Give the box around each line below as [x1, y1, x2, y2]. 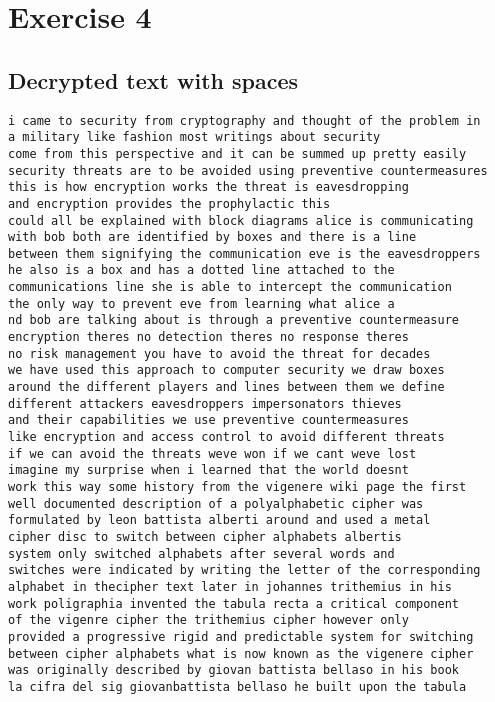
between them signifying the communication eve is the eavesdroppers [8, 246, 481, 261]
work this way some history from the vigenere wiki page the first [8, 480, 467, 495]
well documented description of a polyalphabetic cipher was [8, 496, 424, 511]
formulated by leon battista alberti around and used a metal [8, 513, 431, 528]
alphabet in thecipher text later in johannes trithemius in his [8, 579, 452, 594]
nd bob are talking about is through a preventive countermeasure [8, 313, 460, 328]
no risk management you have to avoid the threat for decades [8, 346, 431, 361]
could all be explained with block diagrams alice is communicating [8, 213, 474, 228]
